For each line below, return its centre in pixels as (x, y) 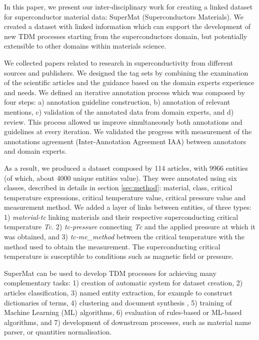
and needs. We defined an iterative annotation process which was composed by (124, 92)
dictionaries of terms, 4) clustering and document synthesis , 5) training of (118, 302)
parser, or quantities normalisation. (58, 332)
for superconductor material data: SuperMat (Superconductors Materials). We (124, 16)
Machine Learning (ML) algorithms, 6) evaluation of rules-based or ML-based (123, 312)
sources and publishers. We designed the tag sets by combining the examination (126, 72)
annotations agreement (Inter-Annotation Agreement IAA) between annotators (125, 141)
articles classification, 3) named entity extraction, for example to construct (118, 293)
